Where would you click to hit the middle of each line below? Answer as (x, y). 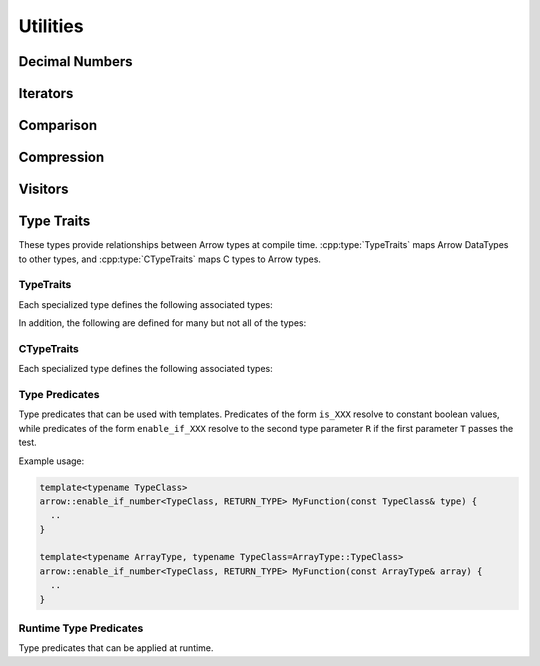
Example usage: (51, 461)
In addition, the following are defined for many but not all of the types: (162, 323)
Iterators (46, 93)
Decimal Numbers (76, 61)
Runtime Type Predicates (81, 628)
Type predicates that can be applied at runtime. (116, 648)
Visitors (43, 189)
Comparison (58, 125)
